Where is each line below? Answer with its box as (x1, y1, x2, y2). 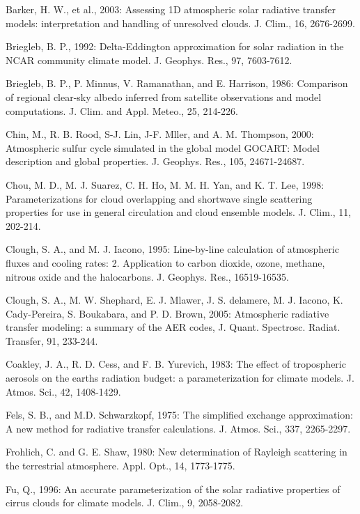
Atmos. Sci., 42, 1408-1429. (6, 384, 121, 398)
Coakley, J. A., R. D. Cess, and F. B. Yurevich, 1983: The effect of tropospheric (6, 357, 346, 371)
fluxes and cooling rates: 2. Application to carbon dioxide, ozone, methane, (6, 255, 325, 270)
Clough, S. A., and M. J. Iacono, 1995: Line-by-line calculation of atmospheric (6, 242, 339, 256)
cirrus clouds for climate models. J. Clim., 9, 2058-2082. (6, 495, 244, 510)
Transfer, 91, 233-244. (6, 333, 98, 348)
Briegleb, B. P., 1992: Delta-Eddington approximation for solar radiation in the (6, 39, 344, 54)
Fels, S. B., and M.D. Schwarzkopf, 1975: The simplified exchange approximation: (6, 407, 354, 422)
